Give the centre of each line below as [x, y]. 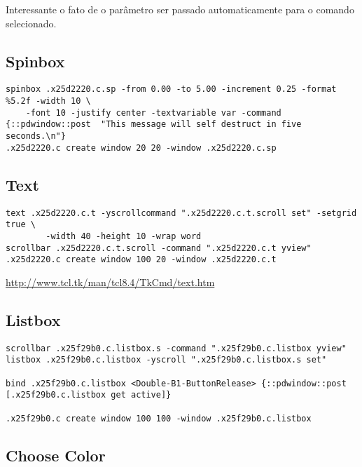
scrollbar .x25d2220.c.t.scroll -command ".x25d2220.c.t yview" [159, 248]
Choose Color [56, 455]
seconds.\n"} [36, 136]
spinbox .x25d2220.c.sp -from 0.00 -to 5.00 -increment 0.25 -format [171, 89]
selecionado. [31, 23]
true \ [21, 225]
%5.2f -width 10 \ [48, 101]
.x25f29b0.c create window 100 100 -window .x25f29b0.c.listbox [159, 418]
